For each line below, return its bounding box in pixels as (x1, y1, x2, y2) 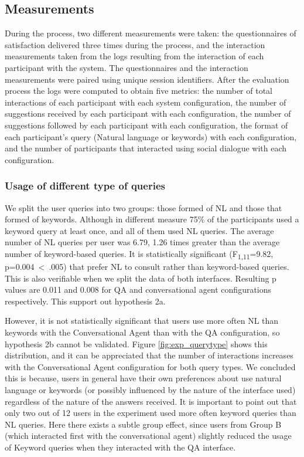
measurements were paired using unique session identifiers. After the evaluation (5, 73, 289, 85)
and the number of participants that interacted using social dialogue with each (5, 142, 287, 154)
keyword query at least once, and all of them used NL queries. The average (5, 224, 274, 236)
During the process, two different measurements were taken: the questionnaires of (5, 27, 296, 39)
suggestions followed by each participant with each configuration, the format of (5, 119, 288, 131)
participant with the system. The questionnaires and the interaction (5, 61, 248, 73)
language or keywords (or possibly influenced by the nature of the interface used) (5, 383, 296, 395)
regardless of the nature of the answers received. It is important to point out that (5, 395, 297, 407)
